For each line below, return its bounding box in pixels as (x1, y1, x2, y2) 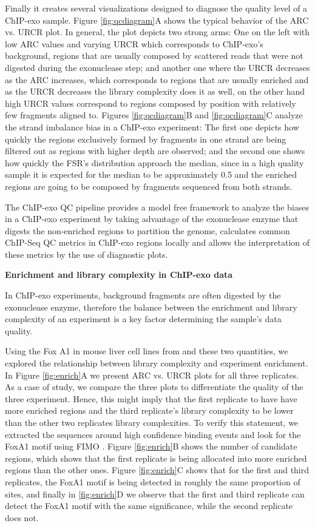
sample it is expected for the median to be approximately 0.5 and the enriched (5, 168, 297, 181)
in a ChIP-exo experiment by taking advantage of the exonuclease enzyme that (5, 212, 299, 225)
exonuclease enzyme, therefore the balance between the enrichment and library (5, 300, 297, 313)
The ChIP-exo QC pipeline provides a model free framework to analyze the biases (5, 200, 310, 213)
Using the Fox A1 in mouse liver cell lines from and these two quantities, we (5, 345, 288, 357)
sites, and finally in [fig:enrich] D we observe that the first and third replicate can (5, 487, 305, 500)
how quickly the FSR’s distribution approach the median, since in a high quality (5, 156, 304, 169)
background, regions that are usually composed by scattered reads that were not (5, 49, 303, 62)
